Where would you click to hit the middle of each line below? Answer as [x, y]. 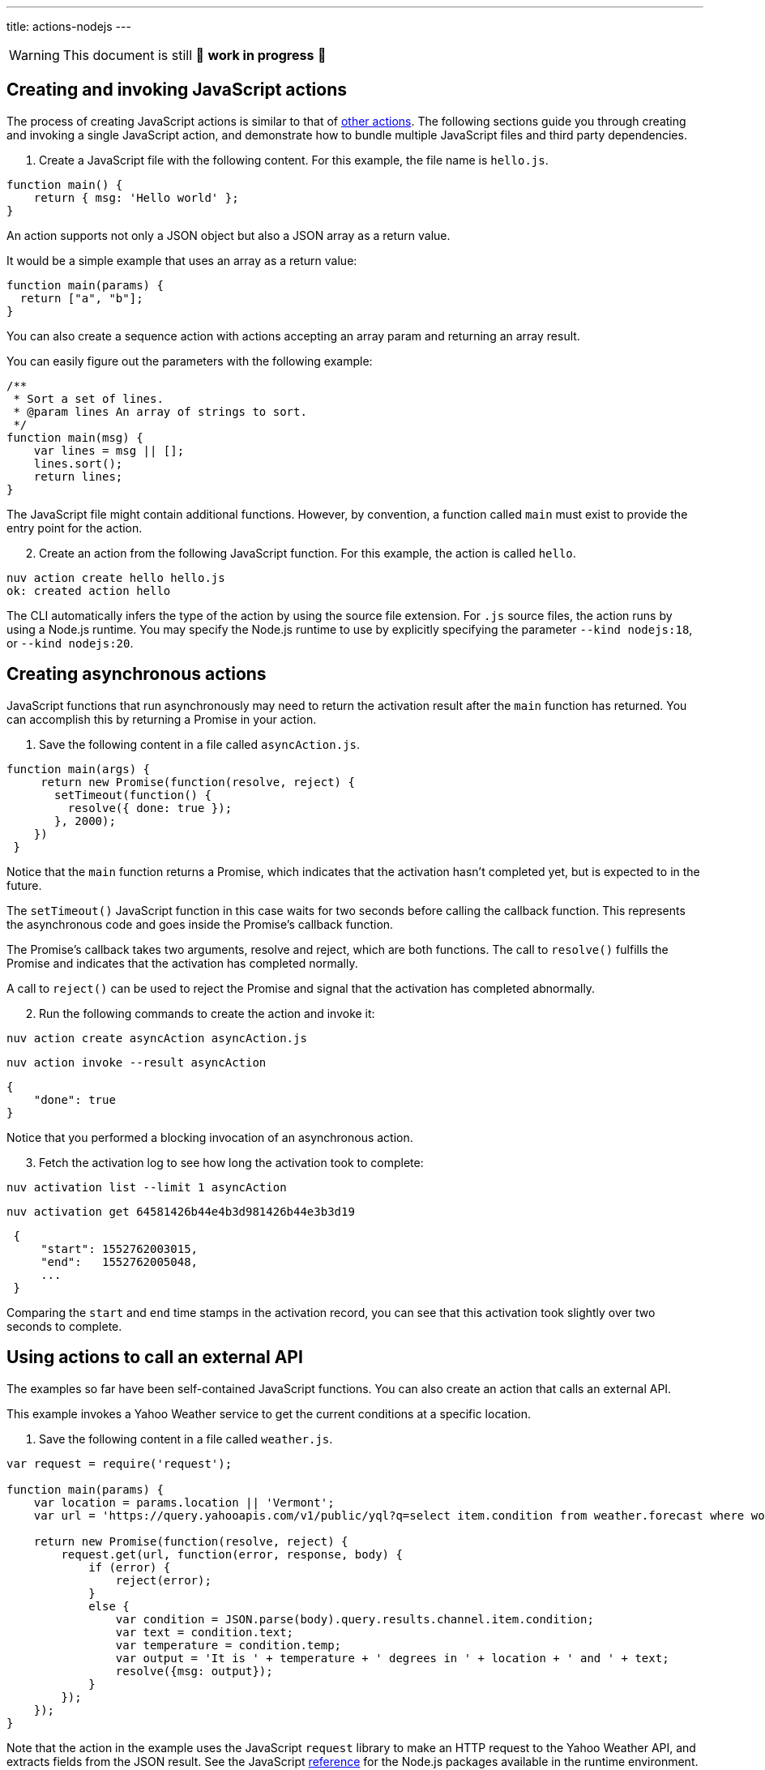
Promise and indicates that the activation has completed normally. [182, 963]
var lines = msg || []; [109, 450]
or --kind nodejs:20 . [70, 643]
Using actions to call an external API [155, 1357]
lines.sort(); [78, 463]
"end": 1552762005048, [120, 1261]
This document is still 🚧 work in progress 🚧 [194, 55]
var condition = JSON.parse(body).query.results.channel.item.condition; [355, 1619]
